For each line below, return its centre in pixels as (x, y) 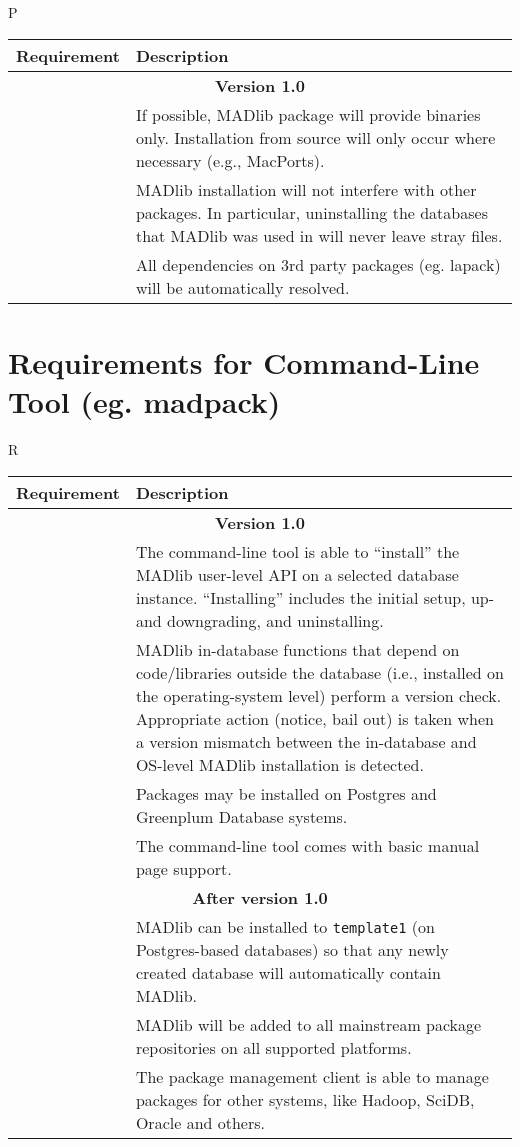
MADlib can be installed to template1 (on (285, 926)
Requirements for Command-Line (244, 361)
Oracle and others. (200, 1122)
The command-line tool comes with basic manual (307, 845)
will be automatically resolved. (242, 287)
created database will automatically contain (288, 972)
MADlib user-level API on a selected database (297, 574)
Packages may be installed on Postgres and (286, 793)
